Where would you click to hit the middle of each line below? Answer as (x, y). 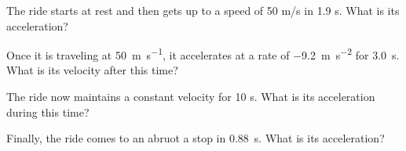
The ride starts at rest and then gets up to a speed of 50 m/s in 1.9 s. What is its (203, 10)
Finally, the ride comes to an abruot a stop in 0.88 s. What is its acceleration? (196, 138)
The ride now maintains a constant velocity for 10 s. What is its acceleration (191, 97)
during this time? (48, 111)
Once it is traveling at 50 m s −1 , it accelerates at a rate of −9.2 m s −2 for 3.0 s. (203, 54)
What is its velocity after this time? (92, 70)
